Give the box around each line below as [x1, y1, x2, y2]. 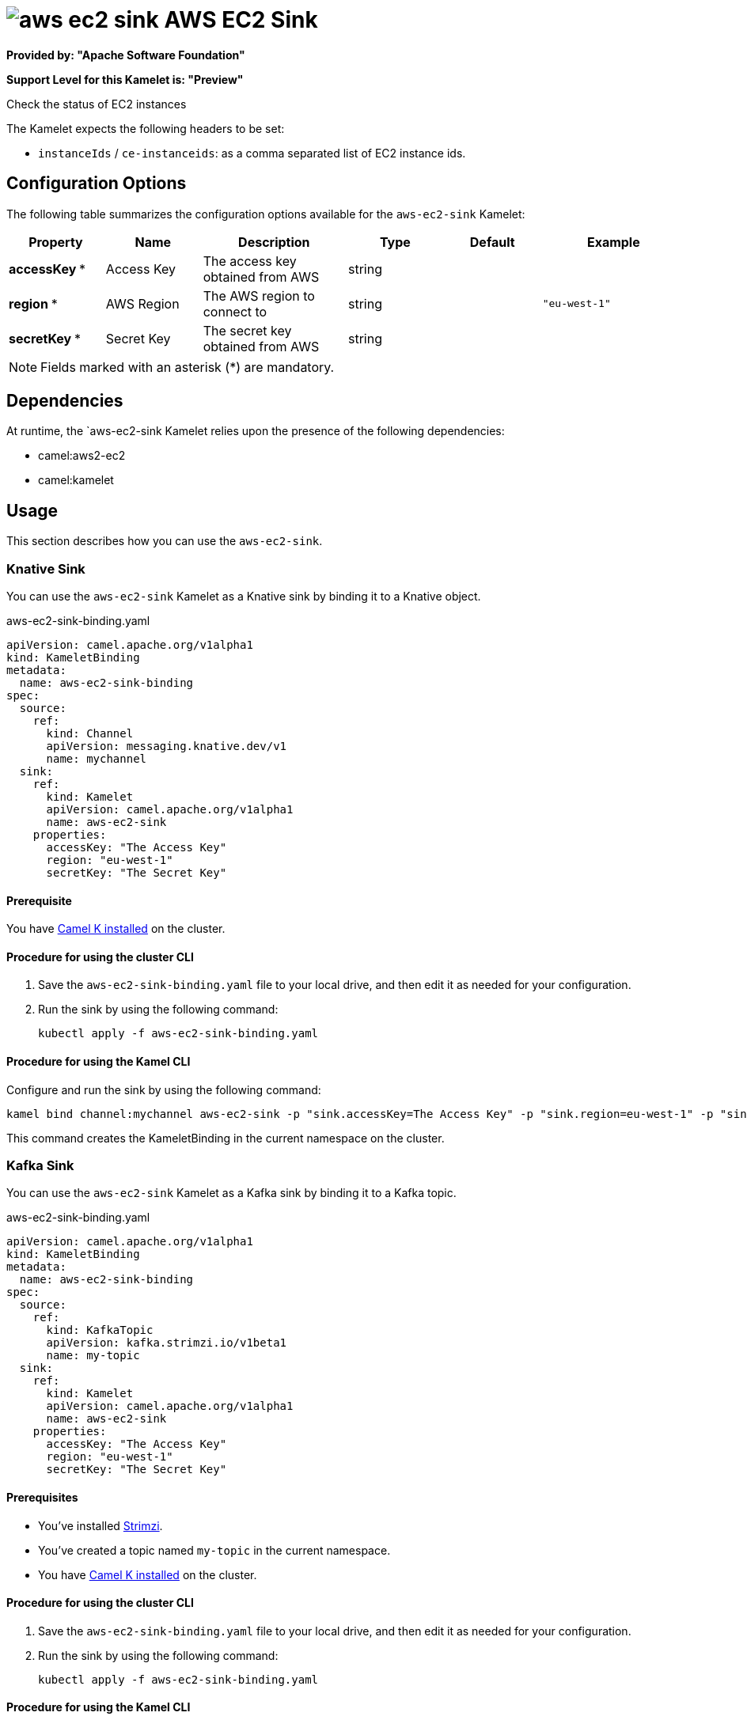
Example [586, 233, 640, 250]
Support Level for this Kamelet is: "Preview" [6, 72, 244, 86]
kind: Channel [46, 727, 134, 741]
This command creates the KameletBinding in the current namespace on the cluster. [6, 1131, 445, 1145]
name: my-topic [46, 1349, 140, 1362]
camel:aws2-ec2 [38, 449, 126, 463]
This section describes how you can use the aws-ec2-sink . [6, 534, 323, 548]
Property [28, 233, 83, 250]
